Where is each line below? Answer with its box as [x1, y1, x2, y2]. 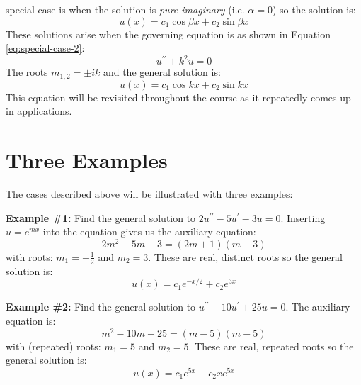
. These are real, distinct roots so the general [148, 249, 343, 264]
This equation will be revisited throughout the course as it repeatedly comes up [6, 89, 351, 104]
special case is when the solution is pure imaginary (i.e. [6, 2, 245, 16]
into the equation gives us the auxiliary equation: [42, 224, 256, 239]
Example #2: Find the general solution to [6, 299, 196, 314]
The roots [6, 65, 48, 79]
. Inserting [280, 210, 326, 225]
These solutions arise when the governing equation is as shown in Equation [6, 26, 331, 41]
